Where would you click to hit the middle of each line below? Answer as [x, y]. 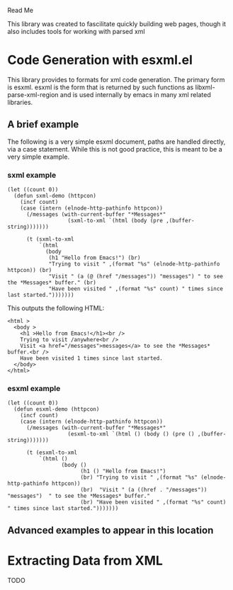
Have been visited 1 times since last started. [91, 358]
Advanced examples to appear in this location [110, 530]
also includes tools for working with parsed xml [76, 32]
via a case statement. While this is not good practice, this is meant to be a [115, 149]
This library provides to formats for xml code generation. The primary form [116, 79]
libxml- [205, 87]
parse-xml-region [33, 94]
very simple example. [38, 157]
